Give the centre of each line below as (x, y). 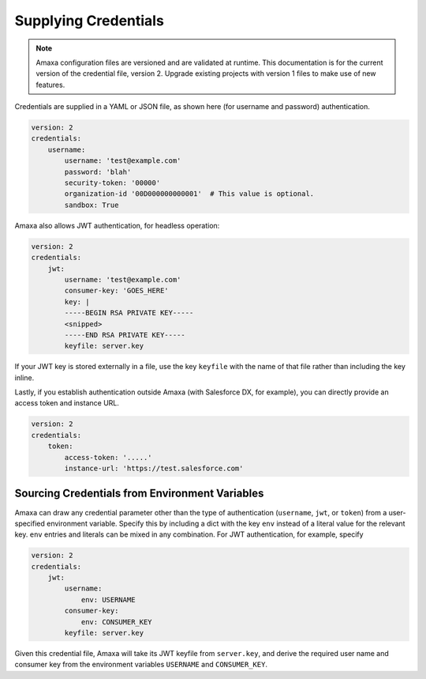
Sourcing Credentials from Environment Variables (139, 494)
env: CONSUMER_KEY (117, 622)
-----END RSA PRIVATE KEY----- (125, 335)
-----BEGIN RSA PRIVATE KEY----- (129, 313)
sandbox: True (92, 205)
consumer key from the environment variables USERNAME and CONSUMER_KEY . (141, 665)
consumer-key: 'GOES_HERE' (116, 291)
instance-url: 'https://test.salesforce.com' (154, 469)
